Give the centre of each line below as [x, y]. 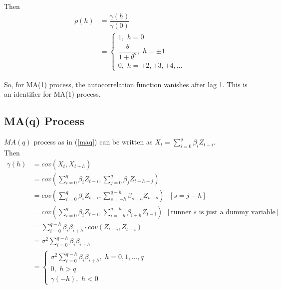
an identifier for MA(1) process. [52, 94]
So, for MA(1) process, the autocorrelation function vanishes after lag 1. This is [126, 84]
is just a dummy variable [237, 212]
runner [181, 212]
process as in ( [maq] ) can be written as [93, 142]
